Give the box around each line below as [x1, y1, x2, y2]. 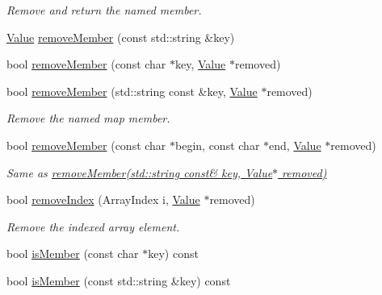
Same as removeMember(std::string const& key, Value [6, 164, 273, 181]
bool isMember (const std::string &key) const [6, 272, 231, 289]
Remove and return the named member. [6, 2, 202, 18]
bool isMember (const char [6, 245, 139, 262]
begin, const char [175, 136, 260, 153]
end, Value [269, 136, 321, 153]
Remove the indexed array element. [6, 218, 180, 235]
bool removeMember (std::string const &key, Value [6, 82, 258, 99]
